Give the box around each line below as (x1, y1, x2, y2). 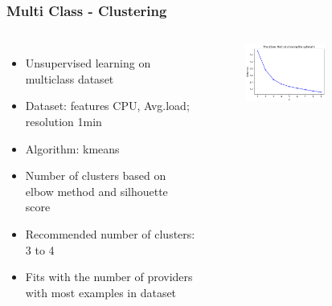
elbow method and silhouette (25, 182, 168, 199)
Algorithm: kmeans (25, 140, 120, 157)
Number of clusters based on (25, 167, 166, 184)
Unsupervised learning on (25, 55, 151, 71)
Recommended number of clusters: (25, 225, 195, 242)
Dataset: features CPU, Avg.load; (25, 97, 190, 114)
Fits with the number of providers (25, 268, 193, 285)
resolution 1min (25, 113, 102, 129)
